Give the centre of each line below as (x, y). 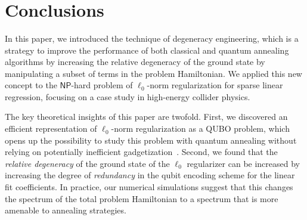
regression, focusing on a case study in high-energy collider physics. (128, 96)
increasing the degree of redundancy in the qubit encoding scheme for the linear (150, 175)
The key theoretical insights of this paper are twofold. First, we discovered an (146, 117)
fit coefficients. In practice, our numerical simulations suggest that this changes (149, 187)
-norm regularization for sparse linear (215, 85)
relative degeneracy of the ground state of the (87, 163)
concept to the (31, 85)
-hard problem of (102, 85)
